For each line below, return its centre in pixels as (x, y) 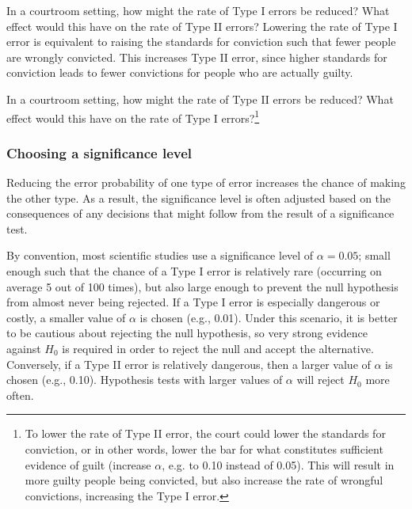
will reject (320, 380)
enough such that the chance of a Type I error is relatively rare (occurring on (194, 271)
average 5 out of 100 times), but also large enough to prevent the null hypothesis (202, 286)
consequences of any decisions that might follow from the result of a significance (200, 213)
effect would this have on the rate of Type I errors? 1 (133, 116)
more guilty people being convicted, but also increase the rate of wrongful (204, 480)
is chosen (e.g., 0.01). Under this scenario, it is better (269, 317)
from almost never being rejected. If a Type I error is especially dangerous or (193, 302)
